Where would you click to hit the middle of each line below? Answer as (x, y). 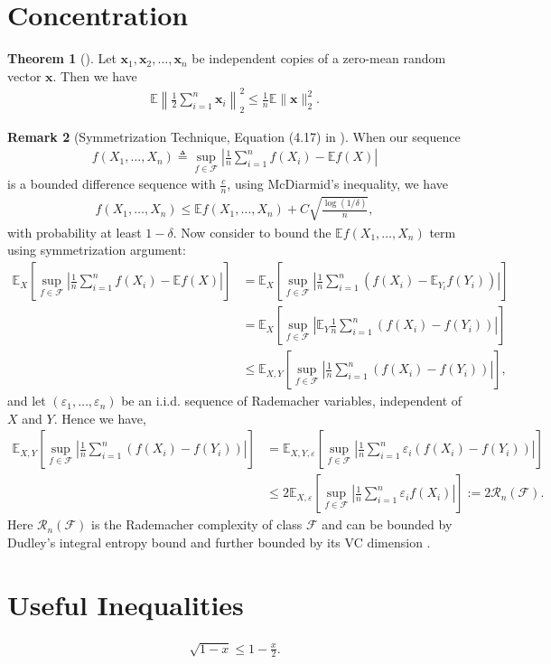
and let (27, 401)
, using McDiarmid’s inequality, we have (337, 184)
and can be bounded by (387, 524)
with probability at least (75, 232)
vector (24, 75)
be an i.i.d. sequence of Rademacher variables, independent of (292, 401)
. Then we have (95, 75)
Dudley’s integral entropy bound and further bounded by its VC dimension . (219, 542)
